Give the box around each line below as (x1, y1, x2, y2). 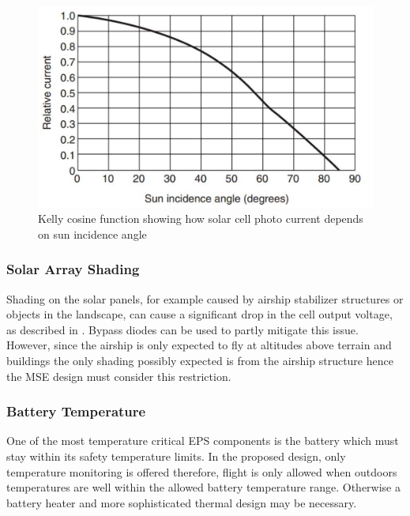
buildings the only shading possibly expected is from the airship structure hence (6, 352, 393, 369)
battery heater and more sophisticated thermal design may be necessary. (6, 494, 357, 510)
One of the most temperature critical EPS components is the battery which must (6, 432, 399, 449)
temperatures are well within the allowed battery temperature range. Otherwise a (6, 479, 401, 495)
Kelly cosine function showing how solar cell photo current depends (38, 210, 363, 227)
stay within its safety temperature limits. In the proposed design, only (6, 448, 346, 465)
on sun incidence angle (38, 225, 147, 242)
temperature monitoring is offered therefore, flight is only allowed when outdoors (6, 463, 397, 480)
